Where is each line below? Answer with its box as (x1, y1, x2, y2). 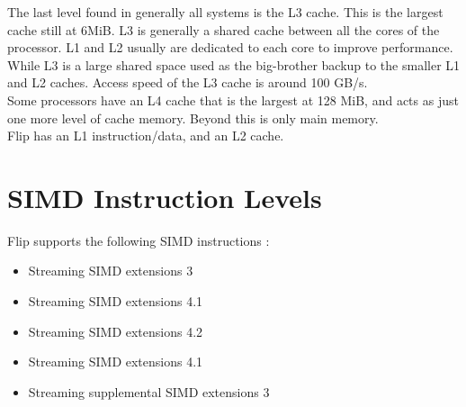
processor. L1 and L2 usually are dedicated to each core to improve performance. (7, 38, 453, 57)
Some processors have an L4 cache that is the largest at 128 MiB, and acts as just (7, 90, 459, 109)
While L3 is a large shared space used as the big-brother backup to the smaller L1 (7, 55, 461, 74)
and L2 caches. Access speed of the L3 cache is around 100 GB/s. (7, 73, 368, 92)
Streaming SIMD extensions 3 (28, 261, 193, 280)
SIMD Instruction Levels (7, 178, 322, 215)
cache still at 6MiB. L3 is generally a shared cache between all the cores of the (7, 20, 440, 39)
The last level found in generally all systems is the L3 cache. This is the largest (7, 3, 444, 21)
